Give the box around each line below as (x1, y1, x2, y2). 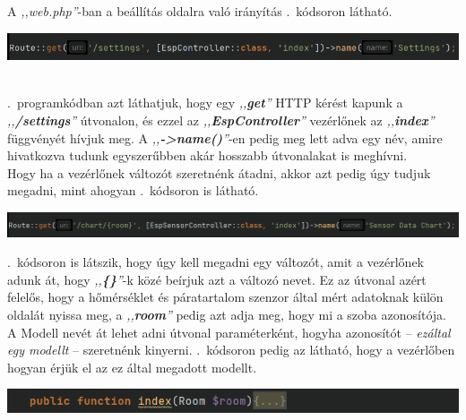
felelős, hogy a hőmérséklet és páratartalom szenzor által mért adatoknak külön (7, 287, 444, 306)
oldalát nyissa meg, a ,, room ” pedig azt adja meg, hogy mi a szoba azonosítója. (7, 304, 446, 323)
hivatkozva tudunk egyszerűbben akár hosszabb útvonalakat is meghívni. (7, 146, 408, 165)
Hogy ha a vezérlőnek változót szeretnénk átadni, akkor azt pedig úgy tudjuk (7, 163, 431, 182)
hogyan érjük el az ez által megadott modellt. (7, 357, 257, 376)
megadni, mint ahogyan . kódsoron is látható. (7, 181, 259, 200)
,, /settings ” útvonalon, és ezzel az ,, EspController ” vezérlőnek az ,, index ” (7, 111, 435, 130)
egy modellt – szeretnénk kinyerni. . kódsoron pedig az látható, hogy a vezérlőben (7, 340, 455, 359)
